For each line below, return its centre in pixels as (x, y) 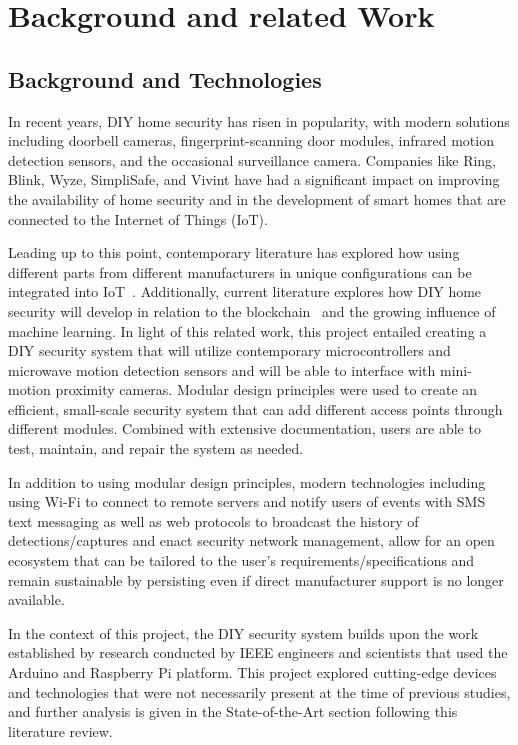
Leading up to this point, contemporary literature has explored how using (234, 252)
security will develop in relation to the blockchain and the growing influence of (252, 310)
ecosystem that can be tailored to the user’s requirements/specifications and (241, 560)
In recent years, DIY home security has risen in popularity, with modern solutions (259, 120)
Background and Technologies (165, 78)
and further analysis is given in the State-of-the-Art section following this (233, 711)
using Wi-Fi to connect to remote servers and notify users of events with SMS (247, 501)
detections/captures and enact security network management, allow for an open (251, 540)
